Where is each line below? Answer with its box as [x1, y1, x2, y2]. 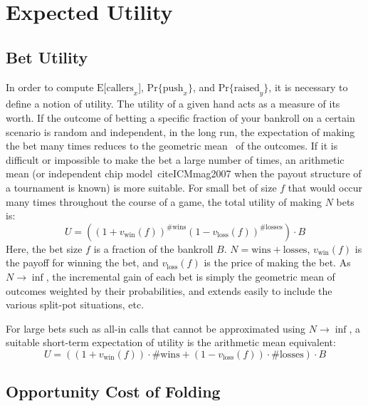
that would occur [288, 179, 363, 194]
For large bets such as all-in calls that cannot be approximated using [6, 321, 306, 335]
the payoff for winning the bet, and [6, 255, 159, 270]
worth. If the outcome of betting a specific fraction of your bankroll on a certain [6, 110, 355, 125]
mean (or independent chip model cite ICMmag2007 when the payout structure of [6, 166, 362, 181]
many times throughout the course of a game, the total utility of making [6, 194, 322, 209]
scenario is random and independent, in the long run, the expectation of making [6, 124, 355, 139]
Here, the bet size [6, 241, 83, 256]
